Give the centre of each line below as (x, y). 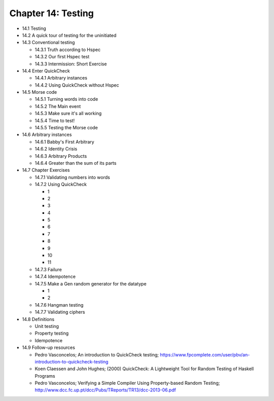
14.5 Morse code (40, 92)
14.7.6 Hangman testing (59, 305)
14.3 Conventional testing (48, 43)
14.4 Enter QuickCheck (46, 70)
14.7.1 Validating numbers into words (72, 177)
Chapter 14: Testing (52, 13)
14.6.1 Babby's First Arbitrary (64, 141)
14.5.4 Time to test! (55, 120)
